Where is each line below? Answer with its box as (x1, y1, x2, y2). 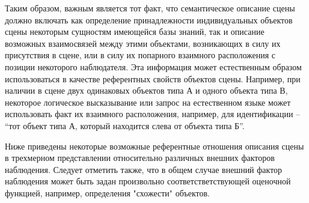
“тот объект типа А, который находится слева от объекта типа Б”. (5, 119, 245, 132)
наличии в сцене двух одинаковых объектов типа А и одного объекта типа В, (5, 84, 288, 97)
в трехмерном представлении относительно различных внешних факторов (5, 151, 275, 164)
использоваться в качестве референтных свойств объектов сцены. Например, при (5, 72, 301, 85)
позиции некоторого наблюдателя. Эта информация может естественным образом (5, 60, 302, 73)
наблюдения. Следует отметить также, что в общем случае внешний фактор (5, 163, 283, 175)
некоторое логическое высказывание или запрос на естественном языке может (5, 95, 291, 108)
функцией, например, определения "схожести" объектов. (5, 186, 210, 199)
